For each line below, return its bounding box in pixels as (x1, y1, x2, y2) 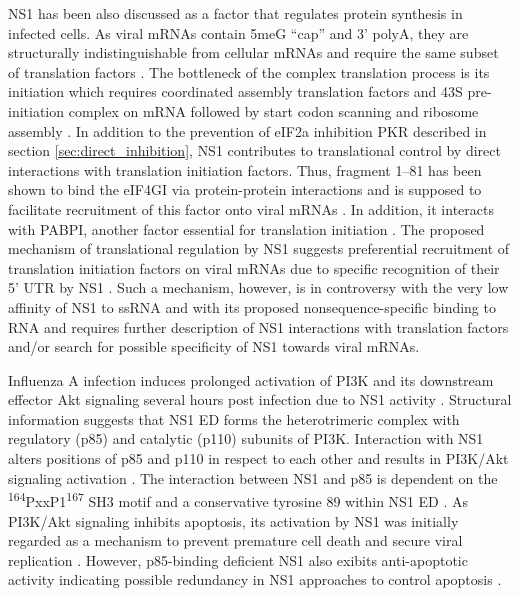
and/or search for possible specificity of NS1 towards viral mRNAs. (8, 336, 420, 357)
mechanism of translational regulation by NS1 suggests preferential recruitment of (8, 238, 510, 259)
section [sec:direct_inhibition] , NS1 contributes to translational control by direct (8, 140, 501, 161)
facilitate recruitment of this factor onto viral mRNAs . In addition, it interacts (8, 198, 494, 219)
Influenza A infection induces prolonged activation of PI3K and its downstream (8, 369, 494, 390)
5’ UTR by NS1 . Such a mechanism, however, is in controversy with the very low (8, 277, 509, 298)
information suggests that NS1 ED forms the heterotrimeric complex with (8, 408, 460, 429)
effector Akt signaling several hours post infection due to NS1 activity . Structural (8, 389, 512, 410)
